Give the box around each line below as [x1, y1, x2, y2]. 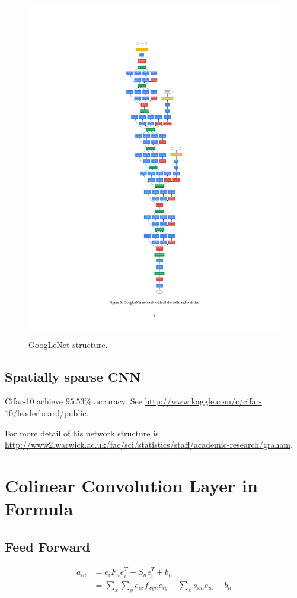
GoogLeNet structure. [28, 338, 108, 350]
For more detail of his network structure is [5, 426, 159, 439]
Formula [5, 496, 74, 521]
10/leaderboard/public [5, 406, 87, 419]
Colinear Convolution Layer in [5, 473, 258, 497]
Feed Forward [5, 537, 90, 555]
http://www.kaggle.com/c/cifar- [145, 395, 262, 407]
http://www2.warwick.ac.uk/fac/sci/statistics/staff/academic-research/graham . [5, 438, 293, 451]
